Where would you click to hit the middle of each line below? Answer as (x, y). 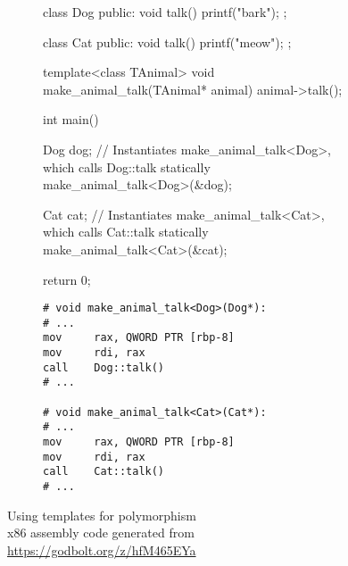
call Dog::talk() (104, 367)
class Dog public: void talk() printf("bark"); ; (165, 12)
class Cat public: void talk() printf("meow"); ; (167, 42)
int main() (71, 119)
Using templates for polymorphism (102, 515)
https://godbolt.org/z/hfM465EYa (102, 549)
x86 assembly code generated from (101, 533)
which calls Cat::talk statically (126, 232)
